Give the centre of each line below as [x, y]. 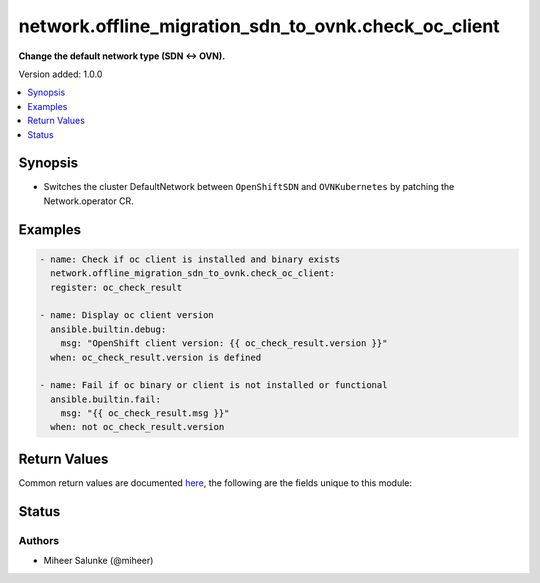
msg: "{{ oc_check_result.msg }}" [145, 413]
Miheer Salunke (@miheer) [98, 561]
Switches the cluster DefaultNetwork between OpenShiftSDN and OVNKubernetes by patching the [249, 187]
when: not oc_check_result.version [137, 427]
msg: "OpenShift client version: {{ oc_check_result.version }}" [224, 343]
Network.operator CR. [88, 201]
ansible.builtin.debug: [108, 329]
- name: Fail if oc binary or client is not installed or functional [213, 385]
